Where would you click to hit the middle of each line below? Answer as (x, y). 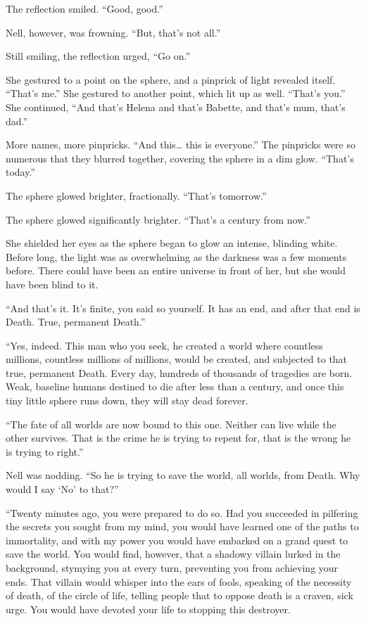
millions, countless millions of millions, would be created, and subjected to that (177, 359)
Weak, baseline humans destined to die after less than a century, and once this (175, 386)
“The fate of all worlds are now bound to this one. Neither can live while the (171, 424)
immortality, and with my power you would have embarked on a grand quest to (177, 540)
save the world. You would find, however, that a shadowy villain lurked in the (173, 554)
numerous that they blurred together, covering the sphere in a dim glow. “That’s (180, 158)
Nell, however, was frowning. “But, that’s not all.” (113, 32)
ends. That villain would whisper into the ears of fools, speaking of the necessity (179, 581)
